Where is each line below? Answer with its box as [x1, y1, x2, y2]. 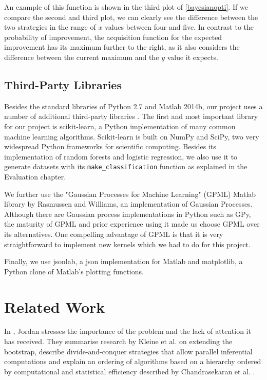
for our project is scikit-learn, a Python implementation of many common [4, 121, 236, 131]
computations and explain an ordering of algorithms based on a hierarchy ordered [4, 356, 261, 367]
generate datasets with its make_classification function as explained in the [4, 161, 247, 172]
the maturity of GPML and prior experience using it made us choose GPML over [4, 218, 260, 229]
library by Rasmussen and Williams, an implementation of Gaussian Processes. [4, 198, 253, 209]
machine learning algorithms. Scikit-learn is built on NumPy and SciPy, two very [4, 131, 259, 142]
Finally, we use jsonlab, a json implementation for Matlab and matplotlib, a [4, 256, 243, 267]
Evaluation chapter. [4, 171, 66, 182]
